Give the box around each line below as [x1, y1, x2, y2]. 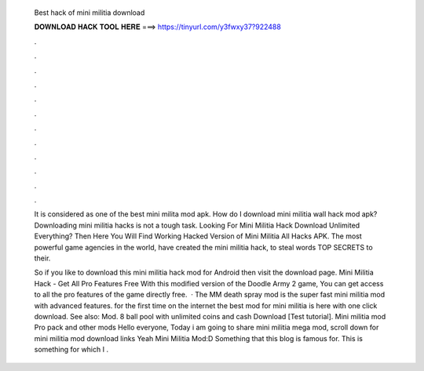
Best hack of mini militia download [34, 8, 145, 17]
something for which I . [34, 345, 109, 355]
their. [34, 253, 51, 263]
